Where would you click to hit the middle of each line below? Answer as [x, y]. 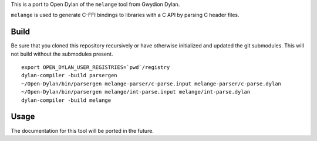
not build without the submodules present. [62, 54]
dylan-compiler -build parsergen [69, 75]
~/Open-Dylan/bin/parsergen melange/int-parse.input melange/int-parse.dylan [136, 92]
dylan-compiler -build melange [66, 100]
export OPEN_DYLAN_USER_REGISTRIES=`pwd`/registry [96, 68]
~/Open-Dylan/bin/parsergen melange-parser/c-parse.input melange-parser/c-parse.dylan [151, 84]
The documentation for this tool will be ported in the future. [82, 130]
